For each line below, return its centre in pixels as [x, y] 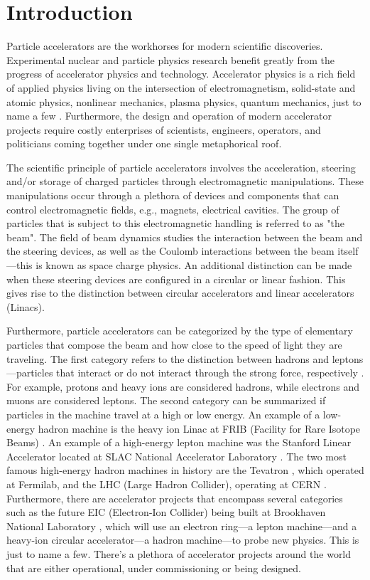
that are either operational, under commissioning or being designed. [154, 568]
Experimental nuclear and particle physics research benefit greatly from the [170, 59]
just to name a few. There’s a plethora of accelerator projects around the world [179, 553]
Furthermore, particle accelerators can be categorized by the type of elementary [180, 331]
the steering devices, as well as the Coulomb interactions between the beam [170, 251]
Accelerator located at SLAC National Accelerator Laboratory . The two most [176, 456]
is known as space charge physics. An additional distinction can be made [194, 265]
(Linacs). [26, 306]
